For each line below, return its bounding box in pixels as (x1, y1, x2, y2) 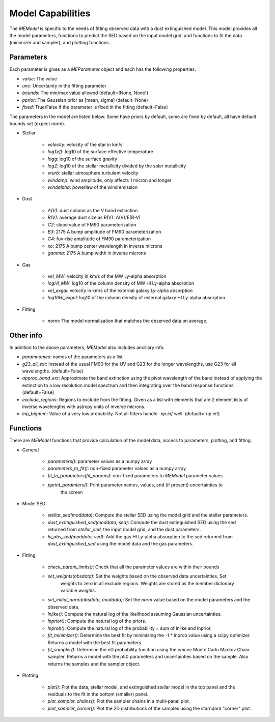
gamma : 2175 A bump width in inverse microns (47, 250, 146, 256)
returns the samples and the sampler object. (47, 660, 141, 667)
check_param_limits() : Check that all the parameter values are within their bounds (47, 564, 219, 570)
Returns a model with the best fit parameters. (47, 639, 143, 646)
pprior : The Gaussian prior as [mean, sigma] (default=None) (22, 97, 148, 103)
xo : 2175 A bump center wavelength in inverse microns (47, 243, 162, 249)
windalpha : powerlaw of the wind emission (47, 184, 138, 190)
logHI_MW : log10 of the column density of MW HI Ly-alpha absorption (47, 280, 195, 286)
